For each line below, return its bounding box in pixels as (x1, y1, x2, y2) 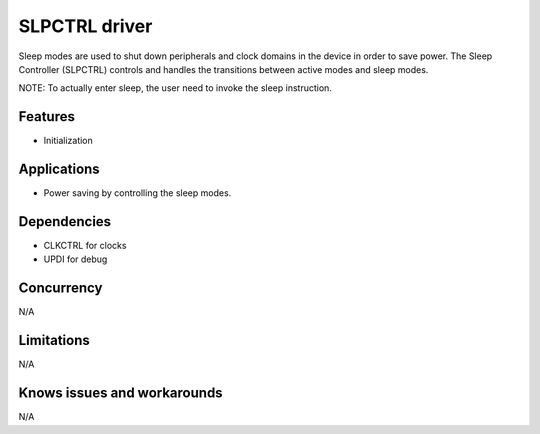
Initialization (43, 135, 94, 147)
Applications (18, 161, 100, 178)
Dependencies (18, 213, 112, 230)
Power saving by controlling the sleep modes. (43, 187, 232, 199)
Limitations (18, 332, 90, 349)
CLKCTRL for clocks (43, 240, 127, 252)
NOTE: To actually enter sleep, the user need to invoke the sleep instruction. (18, 82, 332, 94)
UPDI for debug (43, 253, 108, 265)
